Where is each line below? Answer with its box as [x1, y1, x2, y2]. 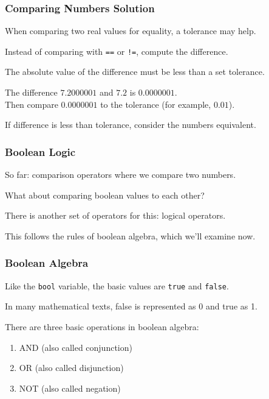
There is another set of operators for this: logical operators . [5, 209, 226, 222]
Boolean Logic [5, 144, 76, 159]
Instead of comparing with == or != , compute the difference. [5, 44, 228, 57]
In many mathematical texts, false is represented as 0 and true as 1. [5, 300, 257, 312]
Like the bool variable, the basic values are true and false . [5, 279, 229, 292]
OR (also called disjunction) [19, 361, 124, 374]
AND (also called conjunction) [19, 341, 132, 353]
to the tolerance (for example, [100, 97, 211, 110]
